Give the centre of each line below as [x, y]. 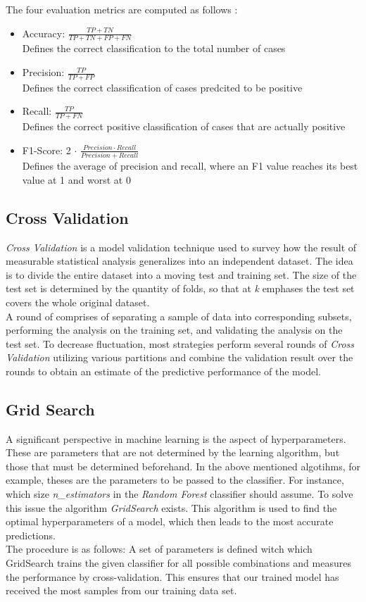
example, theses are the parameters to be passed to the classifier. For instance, [175, 480]
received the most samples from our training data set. [121, 590]
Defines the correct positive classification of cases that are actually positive [184, 126]
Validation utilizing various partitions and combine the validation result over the [179, 357]
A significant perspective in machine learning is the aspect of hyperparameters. [176, 438]
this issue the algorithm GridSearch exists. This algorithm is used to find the [171, 507]
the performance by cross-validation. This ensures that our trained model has [172, 576]
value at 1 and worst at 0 [76, 179]
